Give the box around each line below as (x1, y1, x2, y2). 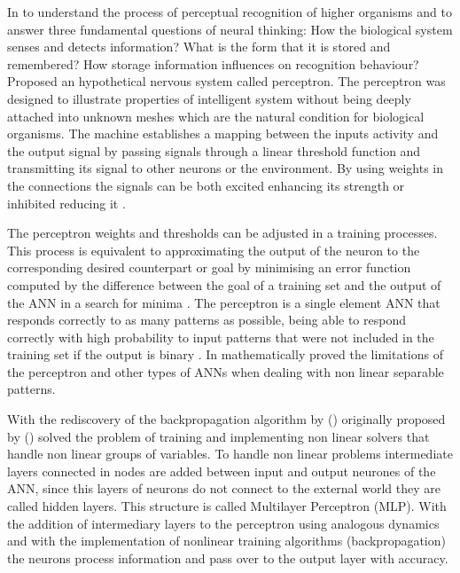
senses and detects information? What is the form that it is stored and (7, 37, 391, 56)
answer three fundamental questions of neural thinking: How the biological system (7, 20, 453, 38)
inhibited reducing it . (7, 193, 126, 212)
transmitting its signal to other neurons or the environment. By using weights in (7, 159, 444, 177)
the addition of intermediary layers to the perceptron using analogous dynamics (7, 514, 440, 532)
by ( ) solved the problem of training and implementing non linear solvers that (7, 427, 430, 445)
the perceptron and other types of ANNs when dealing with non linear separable (7, 362, 444, 381)
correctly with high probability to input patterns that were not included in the (7, 327, 434, 346)
